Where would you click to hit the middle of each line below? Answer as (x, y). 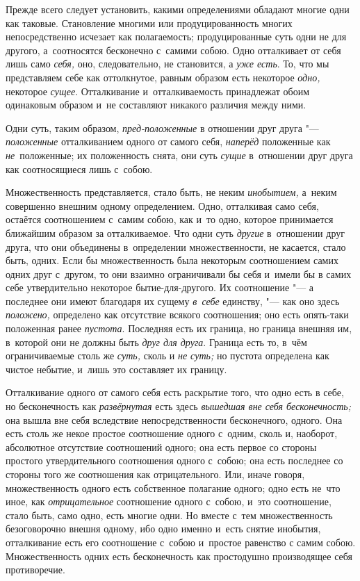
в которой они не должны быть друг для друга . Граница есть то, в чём (156, 342)
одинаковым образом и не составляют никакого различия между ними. (156, 105)
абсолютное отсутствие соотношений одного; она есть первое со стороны (161, 447)
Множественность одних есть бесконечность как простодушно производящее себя (179, 556)
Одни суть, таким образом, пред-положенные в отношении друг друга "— (162, 128)
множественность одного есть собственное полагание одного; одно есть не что (173, 488)
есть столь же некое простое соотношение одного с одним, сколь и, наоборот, (172, 433)
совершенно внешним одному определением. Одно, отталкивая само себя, (162, 205)
